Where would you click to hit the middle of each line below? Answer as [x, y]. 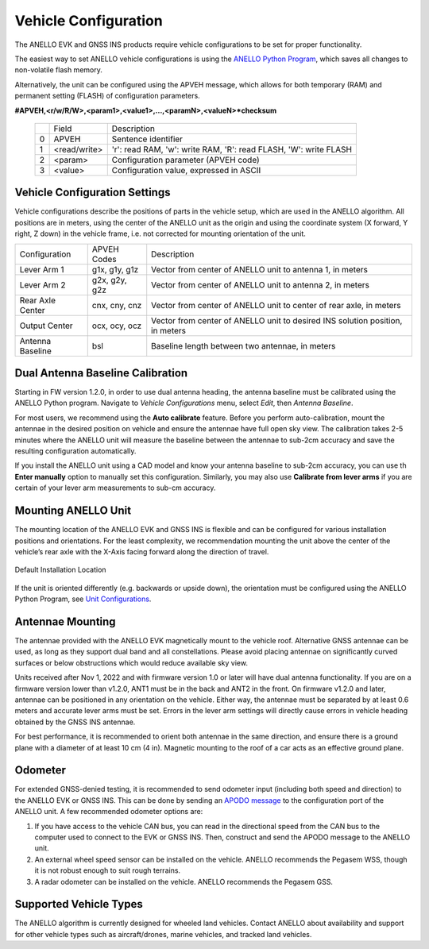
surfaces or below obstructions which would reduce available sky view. [131, 662]
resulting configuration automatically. [75, 451]
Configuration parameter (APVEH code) [186, 160]
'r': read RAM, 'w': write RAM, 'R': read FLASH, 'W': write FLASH [232, 149]
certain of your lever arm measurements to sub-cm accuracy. [115, 488]
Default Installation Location [60, 570]
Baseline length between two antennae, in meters [243, 345]
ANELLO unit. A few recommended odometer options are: [109, 812]
